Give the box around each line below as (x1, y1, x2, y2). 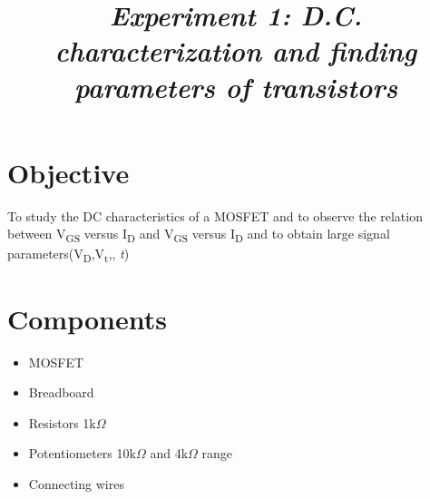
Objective (7, 153, 130, 191)
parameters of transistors (73, 67, 398, 105)
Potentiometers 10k (28, 444, 136, 463)
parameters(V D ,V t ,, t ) (7, 244, 130, 266)
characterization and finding (54, 32, 417, 70)
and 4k (150, 444, 189, 463)
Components (7, 299, 167, 337)
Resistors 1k (28, 413, 96, 432)
